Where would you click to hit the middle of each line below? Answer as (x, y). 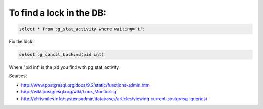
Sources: (18, 76)
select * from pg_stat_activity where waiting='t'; (82, 29)
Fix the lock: (21, 42)
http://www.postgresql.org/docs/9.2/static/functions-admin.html (86, 85)
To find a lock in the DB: (58, 13)
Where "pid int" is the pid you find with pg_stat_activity (64, 67)
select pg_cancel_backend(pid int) (62, 54)
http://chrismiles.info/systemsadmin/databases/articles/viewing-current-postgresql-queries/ (114, 99)
